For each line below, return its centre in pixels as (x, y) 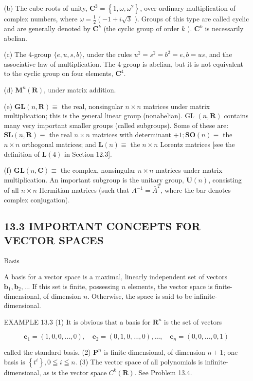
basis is (15, 361)
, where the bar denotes (195, 190)
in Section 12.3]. (88, 154)
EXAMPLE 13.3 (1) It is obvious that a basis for (77, 321)
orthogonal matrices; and (59, 144)
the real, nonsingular (92, 106)
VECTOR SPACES (54, 240)
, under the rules (107, 54)
